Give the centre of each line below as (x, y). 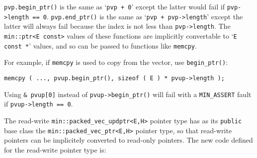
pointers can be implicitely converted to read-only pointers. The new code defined (128, 140)
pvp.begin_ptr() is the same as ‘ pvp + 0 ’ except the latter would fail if (114, 6)
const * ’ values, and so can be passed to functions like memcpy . (100, 45)
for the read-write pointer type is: (55, 149)
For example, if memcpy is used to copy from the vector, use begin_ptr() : (116, 62)
